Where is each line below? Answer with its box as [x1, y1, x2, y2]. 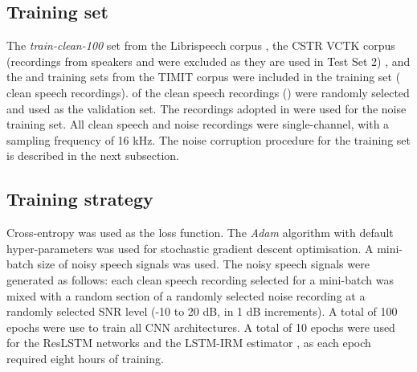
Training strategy [6, 186, 153, 211]
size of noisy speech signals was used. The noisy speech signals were [37, 255, 370, 272]
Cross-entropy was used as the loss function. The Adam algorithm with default [6, 224, 394, 241]
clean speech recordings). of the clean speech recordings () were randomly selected [6, 84, 410, 100]
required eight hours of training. [6, 350, 164, 366]
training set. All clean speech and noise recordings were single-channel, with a [6, 116, 390, 133]
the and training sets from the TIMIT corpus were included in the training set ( [6, 68, 401, 85]
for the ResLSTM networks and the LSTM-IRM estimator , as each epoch [6, 334, 371, 351]
